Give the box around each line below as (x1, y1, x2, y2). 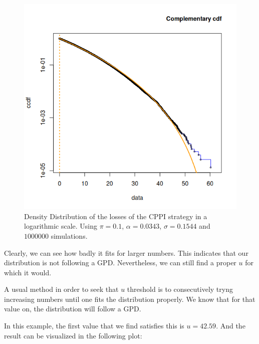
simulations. (51, 230, 88, 241)
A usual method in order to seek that (4, 284, 119, 294)
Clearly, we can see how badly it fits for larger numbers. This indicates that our (4, 247, 248, 258)
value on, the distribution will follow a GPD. (4, 303, 141, 314)
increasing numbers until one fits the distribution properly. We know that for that (4, 293, 255, 304)
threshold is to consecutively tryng (127, 284, 233, 294)
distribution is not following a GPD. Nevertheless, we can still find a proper (4, 257, 236, 268)
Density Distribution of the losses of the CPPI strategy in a (24, 211, 207, 221)
